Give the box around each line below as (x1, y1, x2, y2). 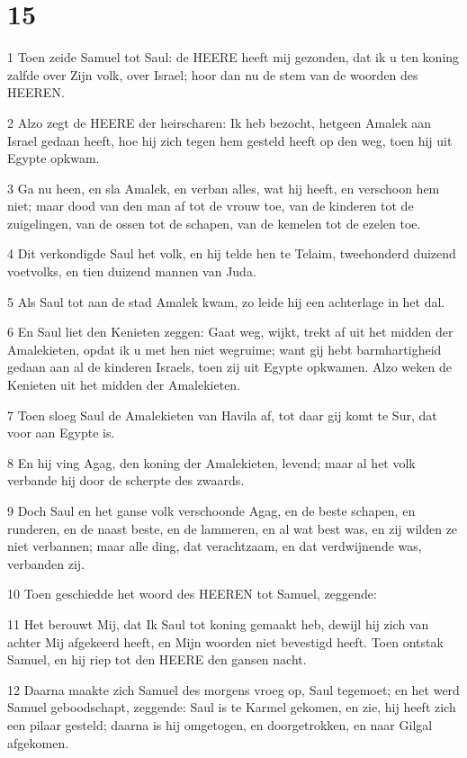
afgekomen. (7, 733, 69, 752)
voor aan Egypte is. (7, 423, 115, 442)
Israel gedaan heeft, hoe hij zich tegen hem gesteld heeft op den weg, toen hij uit (7, 131, 453, 149)
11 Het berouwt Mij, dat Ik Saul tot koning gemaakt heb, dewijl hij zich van (7, 614, 429, 633)
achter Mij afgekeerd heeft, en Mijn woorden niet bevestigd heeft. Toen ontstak (7, 632, 444, 651)
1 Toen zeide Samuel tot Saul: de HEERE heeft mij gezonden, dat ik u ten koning (7, 48, 460, 67)
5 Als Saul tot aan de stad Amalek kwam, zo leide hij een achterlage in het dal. (7, 292, 445, 311)
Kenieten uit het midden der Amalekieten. (7, 375, 241, 394)
